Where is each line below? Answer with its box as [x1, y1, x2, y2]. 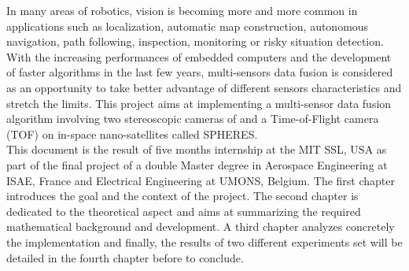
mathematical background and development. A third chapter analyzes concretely [6, 218, 395, 235]
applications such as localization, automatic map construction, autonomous [6, 17, 369, 34]
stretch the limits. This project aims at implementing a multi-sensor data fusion [6, 95, 392, 111]
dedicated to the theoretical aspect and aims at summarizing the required [6, 202, 361, 219]
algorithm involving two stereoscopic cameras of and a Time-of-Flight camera [6, 110, 379, 127]
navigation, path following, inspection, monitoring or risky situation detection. [6, 33, 384, 50]
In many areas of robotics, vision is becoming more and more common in [6, 2, 358, 18]
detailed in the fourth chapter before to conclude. [6, 249, 244, 265]
